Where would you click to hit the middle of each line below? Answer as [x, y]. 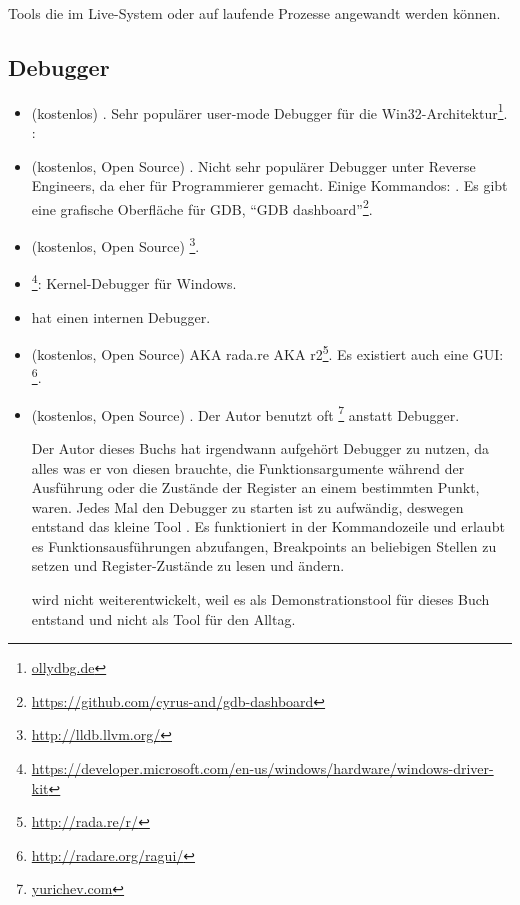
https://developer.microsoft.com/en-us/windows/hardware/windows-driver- [262, 768]
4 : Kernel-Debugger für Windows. [134, 281]
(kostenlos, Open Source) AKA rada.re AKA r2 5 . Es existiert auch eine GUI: [267, 352]
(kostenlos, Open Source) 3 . [115, 244]
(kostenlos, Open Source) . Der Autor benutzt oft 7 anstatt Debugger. [245, 413]
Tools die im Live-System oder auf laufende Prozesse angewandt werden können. [254, 13]
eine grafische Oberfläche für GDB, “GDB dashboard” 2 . [202, 207]
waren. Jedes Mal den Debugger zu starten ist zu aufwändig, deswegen [247, 506]
